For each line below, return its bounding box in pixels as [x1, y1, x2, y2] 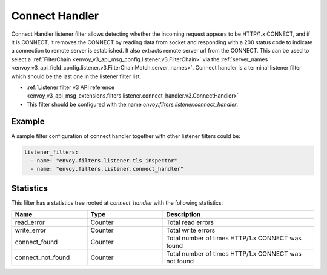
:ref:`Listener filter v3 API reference [26, 84, 115, 91]
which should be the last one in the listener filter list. [11, 73, 142, 80]
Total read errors [166, 218, 214, 227]
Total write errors [166, 226, 216, 234]
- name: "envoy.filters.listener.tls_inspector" [30, 157, 178, 164]
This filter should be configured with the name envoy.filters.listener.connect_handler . [26, 101, 239, 108]
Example [11, 116, 45, 127]
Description [166, 210, 201, 219]
